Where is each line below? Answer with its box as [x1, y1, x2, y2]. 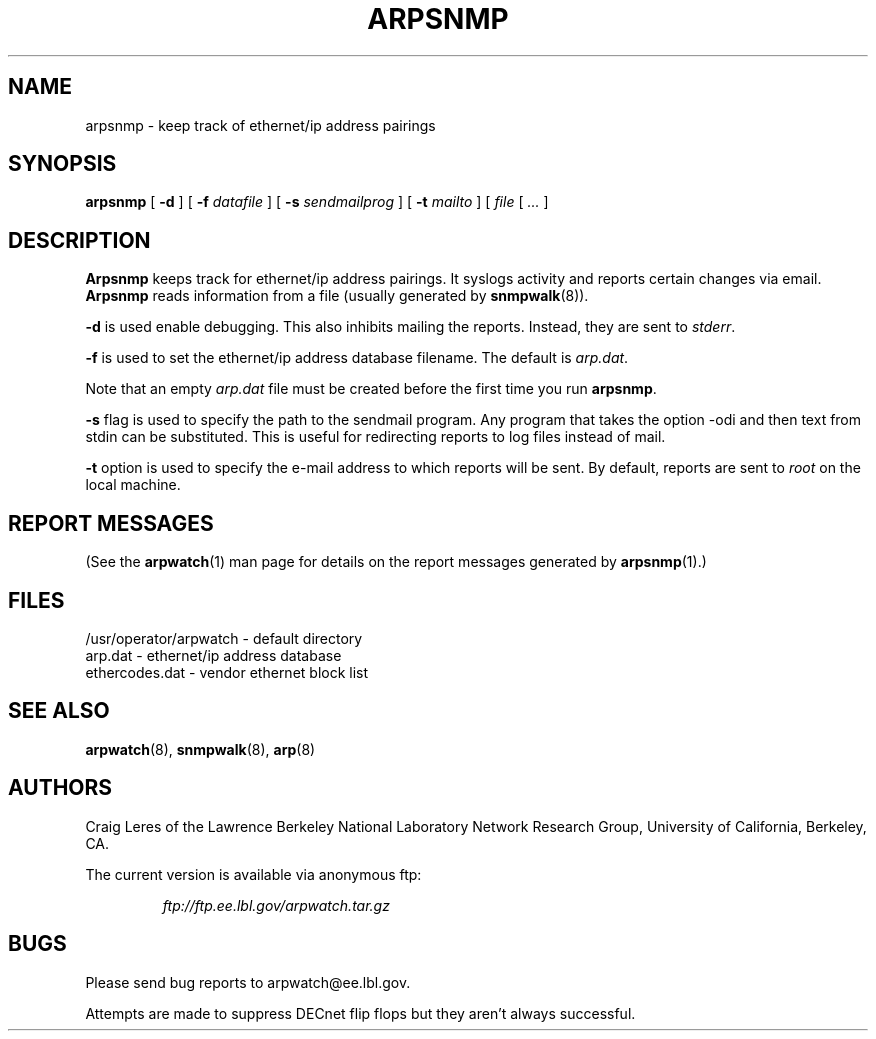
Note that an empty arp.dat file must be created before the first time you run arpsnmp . [85, 380, 657, 398]
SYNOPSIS [8, 151, 117, 177]
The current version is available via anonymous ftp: [85, 865, 422, 883]
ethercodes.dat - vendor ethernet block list [85, 663, 369, 681]
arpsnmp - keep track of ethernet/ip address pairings [85, 116, 436, 134]
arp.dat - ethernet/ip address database [85, 646, 342, 664]
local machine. [85, 476, 181, 494]
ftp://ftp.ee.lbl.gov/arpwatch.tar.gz [162, 896, 390, 914]
